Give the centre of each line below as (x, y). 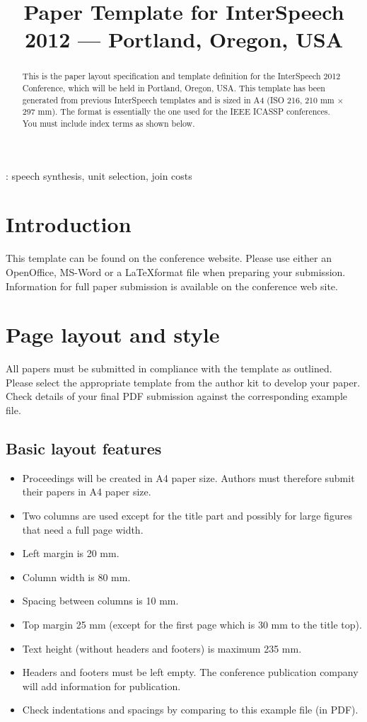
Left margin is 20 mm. (71, 553)
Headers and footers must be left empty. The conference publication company (190, 672)
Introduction (69, 224)
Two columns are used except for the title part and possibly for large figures (187, 516)
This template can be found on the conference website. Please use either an (169, 258)
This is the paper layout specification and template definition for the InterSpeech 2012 (181, 76)
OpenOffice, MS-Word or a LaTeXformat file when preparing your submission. (176, 271)
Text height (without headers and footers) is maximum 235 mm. (162, 648)
